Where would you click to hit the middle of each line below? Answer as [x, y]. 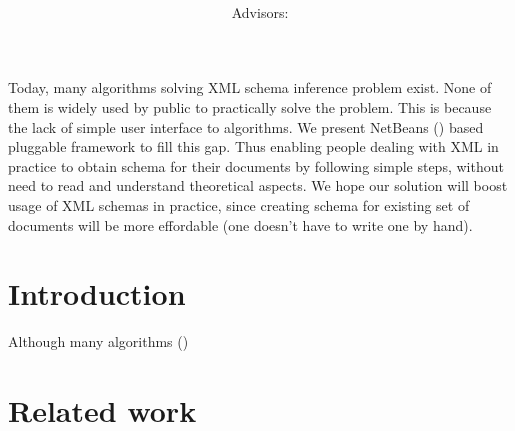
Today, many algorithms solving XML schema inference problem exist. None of [250, 87]
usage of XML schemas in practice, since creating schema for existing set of [239, 204]
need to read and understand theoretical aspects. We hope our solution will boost [258, 185]
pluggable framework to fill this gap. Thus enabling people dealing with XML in [253, 146]
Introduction [97, 293]
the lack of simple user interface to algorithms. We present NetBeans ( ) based [246, 126]
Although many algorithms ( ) [98, 341]
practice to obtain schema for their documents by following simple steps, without [256, 165]
